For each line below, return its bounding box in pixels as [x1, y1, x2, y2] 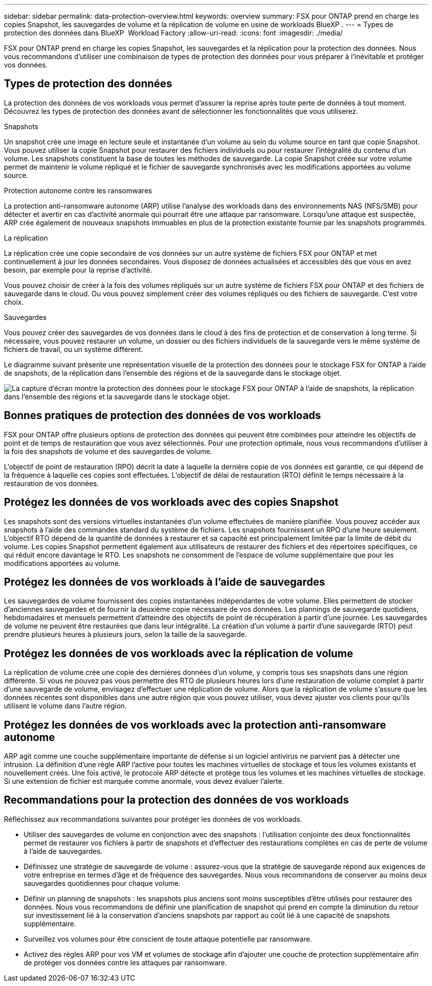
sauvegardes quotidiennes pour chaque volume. [24, 879, 180, 887]
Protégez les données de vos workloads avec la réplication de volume [4, 647, 354, 660]
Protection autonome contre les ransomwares [4, 186, 152, 195]
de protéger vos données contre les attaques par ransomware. [24, 958, 227, 967]
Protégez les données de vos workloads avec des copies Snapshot [4, 496, 339, 509]
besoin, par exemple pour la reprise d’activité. [4, 265, 152, 274]
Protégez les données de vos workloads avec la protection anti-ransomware [4, 718, 386, 731]
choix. [4, 297, 24, 306]
